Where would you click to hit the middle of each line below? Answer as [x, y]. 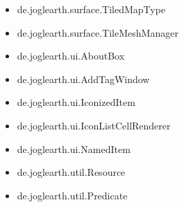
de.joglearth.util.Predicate [72, 195]
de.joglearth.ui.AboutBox [71, 56]
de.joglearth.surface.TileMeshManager [98, 32]
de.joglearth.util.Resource [71, 172]
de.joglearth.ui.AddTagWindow [83, 79]
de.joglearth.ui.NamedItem [74, 148]
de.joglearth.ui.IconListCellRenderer [94, 125]
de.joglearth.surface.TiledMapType [91, 9]
